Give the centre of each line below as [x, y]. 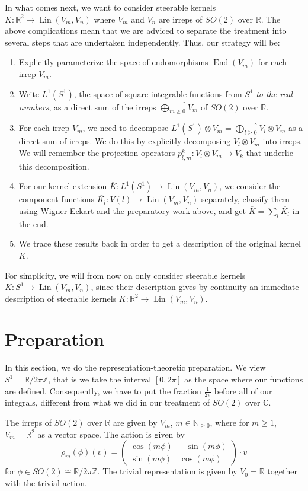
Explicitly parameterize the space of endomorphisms [113, 62]
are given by [135, 423]
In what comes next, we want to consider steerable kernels [110, 7]
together [282, 471]
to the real [274, 93]
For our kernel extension [63, 186]
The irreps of [28, 423]
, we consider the [250, 186]
